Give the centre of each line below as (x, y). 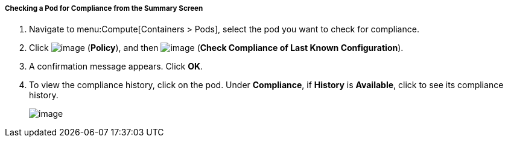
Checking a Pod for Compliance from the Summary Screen (104, 8)
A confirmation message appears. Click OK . (116, 67)
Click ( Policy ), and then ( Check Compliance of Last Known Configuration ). (216, 48)
